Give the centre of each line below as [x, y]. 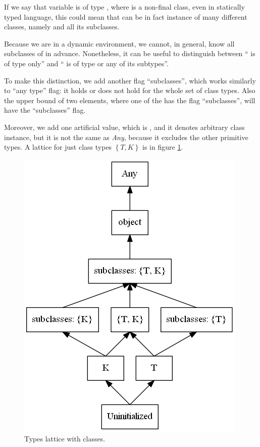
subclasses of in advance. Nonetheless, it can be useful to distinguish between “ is [130, 53]
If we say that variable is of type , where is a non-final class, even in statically [124, 7]
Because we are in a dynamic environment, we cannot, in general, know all [119, 43]
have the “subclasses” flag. [45, 110]
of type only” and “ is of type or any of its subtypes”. [86, 63]
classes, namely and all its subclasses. [62, 27]
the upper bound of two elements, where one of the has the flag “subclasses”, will [130, 100]
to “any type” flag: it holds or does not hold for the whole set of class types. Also [130, 90]
